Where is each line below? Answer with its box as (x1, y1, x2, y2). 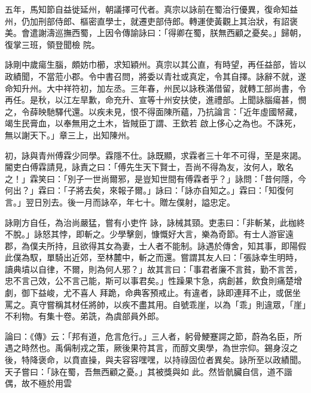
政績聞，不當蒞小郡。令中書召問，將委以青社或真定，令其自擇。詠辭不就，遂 (5, 69, 306, 82)
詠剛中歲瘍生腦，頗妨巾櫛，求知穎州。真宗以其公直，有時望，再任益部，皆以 (5, 58, 306, 71)
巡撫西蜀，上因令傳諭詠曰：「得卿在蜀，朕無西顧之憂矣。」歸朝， (54, 26, 306, 39)
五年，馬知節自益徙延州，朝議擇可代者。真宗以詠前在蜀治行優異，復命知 (5, 3, 289, 15)
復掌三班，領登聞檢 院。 (5, 38, 100, 50)
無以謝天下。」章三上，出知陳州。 (5, 128, 135, 141)
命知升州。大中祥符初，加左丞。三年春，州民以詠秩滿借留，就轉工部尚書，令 (5, 81, 306, 94)
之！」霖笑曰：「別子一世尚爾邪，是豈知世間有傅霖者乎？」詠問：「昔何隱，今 (5, 172, 306, 185)
